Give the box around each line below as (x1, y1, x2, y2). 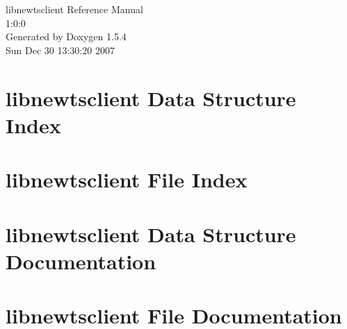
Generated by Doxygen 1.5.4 (6, 29, 127, 44)
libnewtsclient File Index (6, 165, 248, 194)
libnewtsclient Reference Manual (6, 2, 143, 16)
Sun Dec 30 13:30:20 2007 (6, 42, 115, 57)
